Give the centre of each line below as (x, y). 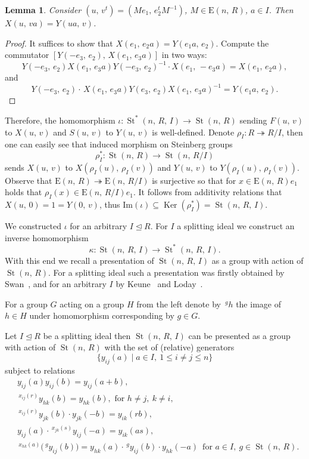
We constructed (33, 226)
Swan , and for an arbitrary (56, 284)
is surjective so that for (194, 180)
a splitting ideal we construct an (236, 226)
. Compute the (242, 43)
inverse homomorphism (47, 237)
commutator (27, 55)
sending (253, 120)
